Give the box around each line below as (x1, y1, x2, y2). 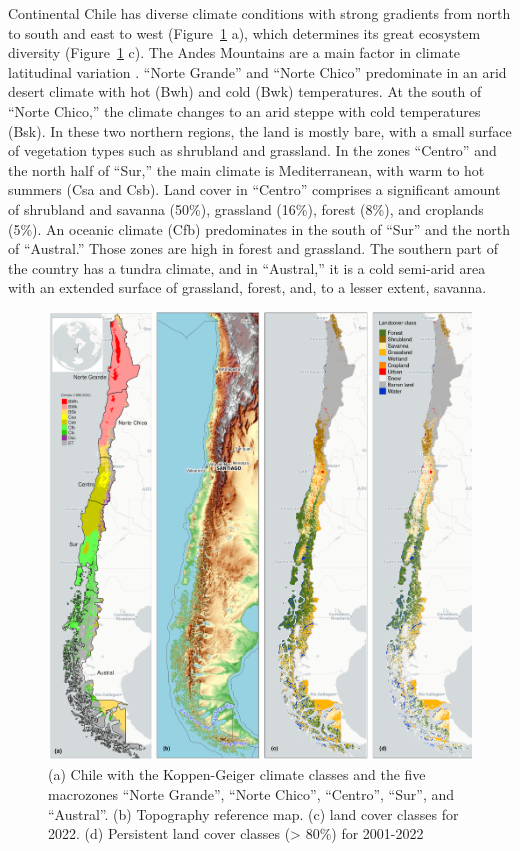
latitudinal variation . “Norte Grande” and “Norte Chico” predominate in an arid (8, 61, 507, 82)
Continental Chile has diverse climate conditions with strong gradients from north (8, 3, 511, 23)
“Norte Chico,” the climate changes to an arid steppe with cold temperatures (8, 100, 481, 121)
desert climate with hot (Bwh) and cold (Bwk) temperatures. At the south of (8, 81, 482, 102)
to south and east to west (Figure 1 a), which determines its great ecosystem (8, 22, 481, 43)
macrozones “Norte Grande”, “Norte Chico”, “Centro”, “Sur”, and (48, 784, 454, 805)
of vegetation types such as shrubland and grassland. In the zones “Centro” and (8, 140, 497, 161)
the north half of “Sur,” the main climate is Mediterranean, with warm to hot (8, 159, 485, 180)
